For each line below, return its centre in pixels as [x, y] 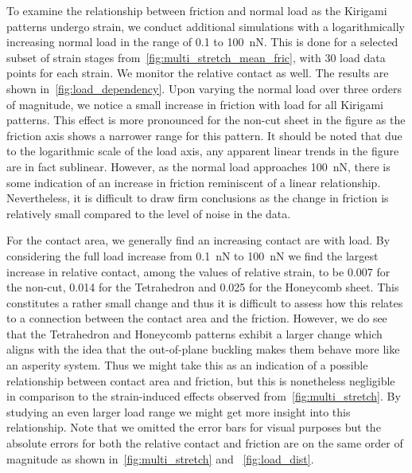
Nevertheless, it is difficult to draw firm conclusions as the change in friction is [198, 198]
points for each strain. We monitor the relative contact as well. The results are [198, 73]
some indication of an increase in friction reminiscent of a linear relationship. [194, 182]
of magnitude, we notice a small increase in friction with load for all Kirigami [195, 104]
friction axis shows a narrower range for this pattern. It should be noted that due [204, 135]
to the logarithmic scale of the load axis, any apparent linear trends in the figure [203, 151]
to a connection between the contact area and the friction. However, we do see [197, 318]
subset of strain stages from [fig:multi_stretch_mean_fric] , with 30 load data [196, 57]
